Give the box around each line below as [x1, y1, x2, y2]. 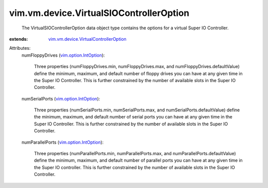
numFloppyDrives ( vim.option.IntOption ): [21, 52, 105, 58]
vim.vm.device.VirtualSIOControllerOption [9, 7, 190, 18]
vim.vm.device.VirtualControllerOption [48, 36, 127, 42]
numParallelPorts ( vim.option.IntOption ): [21, 139, 104, 145]
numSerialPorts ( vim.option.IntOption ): [21, 95, 100, 101]
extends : [9, 36, 28, 42]
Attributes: [9, 45, 31, 51]
